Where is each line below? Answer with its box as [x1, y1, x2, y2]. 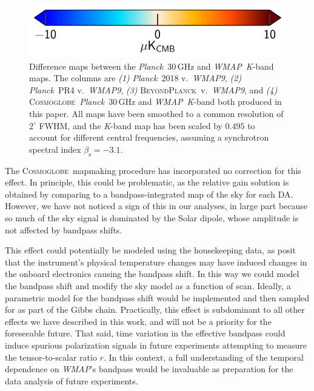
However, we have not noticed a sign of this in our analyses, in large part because [5, 199, 308, 212]
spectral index [29, 142, 81, 155]
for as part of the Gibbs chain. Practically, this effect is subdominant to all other [5, 303, 305, 316]
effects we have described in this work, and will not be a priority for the [5, 315, 272, 327]
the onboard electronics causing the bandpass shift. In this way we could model [5, 267, 299, 280]
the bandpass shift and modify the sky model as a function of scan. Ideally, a [5, 279, 291, 292]
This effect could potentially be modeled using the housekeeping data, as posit [5, 244, 296, 256]
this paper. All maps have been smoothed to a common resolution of [29, 107, 284, 120]
